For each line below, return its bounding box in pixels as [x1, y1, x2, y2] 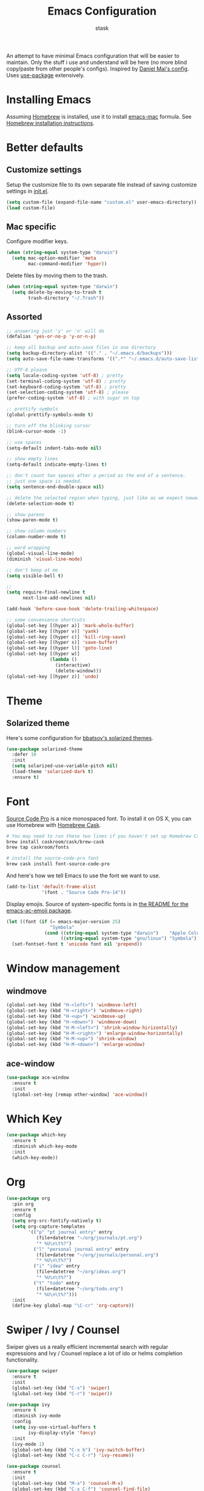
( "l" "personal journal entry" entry [33, 1246, 129, 1252]
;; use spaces [6, 439, 42, 445]
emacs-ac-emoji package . [6, 907, 72, 914]
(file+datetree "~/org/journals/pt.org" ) [36, 1234, 143, 1241]
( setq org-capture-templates [12, 1223, 86, 1230]
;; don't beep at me [6, 567, 59, 573]
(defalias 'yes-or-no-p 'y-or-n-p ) [6, 333, 97, 340]
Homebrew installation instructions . [6, 119, 95, 126]
